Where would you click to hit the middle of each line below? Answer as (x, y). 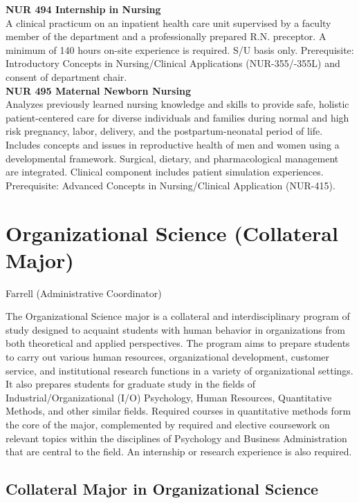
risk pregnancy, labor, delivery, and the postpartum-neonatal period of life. (164, 131)
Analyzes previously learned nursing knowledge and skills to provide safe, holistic (177, 104)
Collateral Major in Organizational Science (162, 489)
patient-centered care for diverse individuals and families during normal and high (177, 117)
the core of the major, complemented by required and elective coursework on (168, 424)
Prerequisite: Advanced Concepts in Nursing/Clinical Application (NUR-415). (171, 185)
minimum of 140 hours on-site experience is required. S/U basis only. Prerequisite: (180, 49)
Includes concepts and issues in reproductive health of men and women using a (173, 144)
